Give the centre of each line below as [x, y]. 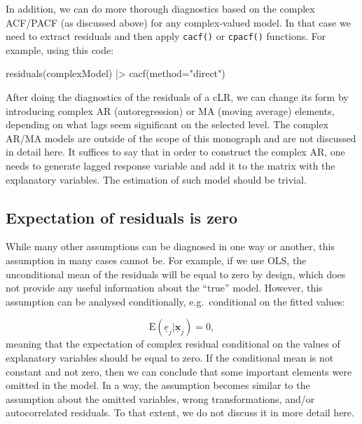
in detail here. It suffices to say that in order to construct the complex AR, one [175, 152]
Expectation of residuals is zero [121, 217]
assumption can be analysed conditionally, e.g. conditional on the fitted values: [175, 301]
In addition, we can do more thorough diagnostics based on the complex [160, 8]
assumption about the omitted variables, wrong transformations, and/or [160, 398]
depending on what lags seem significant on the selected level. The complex [167, 124]
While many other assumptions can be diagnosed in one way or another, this [170, 246]
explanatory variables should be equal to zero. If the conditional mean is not [170, 357]
